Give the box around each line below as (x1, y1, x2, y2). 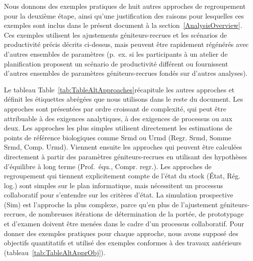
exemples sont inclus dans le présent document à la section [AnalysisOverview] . (4, 20, 242, 30)
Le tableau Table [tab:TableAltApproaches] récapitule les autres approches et (4, 84, 234, 94)
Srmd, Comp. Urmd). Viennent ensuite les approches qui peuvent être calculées (4, 142, 242, 152)
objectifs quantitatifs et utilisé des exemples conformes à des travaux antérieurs (4, 238, 242, 248)
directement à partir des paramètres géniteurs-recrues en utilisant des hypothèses (4, 151, 247, 161)
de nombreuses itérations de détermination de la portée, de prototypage (29, 209, 244, 219)
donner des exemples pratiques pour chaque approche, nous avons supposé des (4, 228, 238, 238)
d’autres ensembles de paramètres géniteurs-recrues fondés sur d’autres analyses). (4, 68, 248, 78)
